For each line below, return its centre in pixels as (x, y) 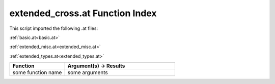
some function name (37, 72)
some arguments (88, 72)
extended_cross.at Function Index (83, 13)
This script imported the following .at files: (54, 28)
